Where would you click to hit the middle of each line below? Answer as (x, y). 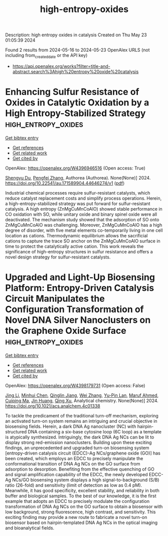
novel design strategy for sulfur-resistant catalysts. (58, 257)
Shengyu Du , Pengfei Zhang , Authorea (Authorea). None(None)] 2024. (78, 177)
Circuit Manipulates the (55, 299)
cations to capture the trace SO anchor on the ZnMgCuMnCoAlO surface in (83, 241)
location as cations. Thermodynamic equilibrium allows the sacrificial (76, 235)
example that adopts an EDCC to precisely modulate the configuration (77, 501)
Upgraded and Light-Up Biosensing (80, 277)
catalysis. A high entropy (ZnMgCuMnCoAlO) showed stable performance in (84, 209)
